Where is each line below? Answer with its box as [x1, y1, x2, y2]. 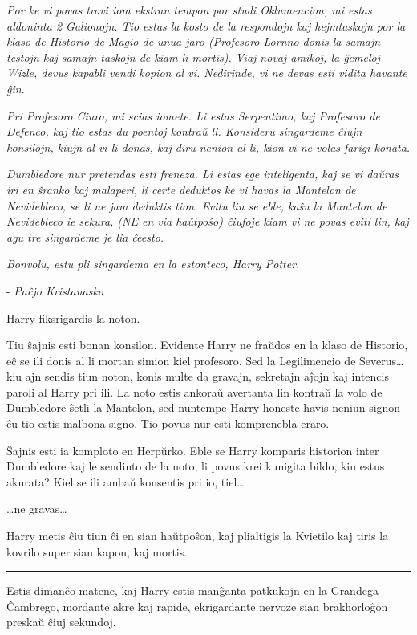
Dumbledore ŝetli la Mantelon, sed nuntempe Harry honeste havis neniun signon [6, 399, 401, 416]
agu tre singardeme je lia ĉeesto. [6, 228, 164, 245]
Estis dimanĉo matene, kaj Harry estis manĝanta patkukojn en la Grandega [6, 582, 379, 599]
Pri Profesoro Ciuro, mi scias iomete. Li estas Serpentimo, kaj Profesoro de [6, 107, 380, 124]
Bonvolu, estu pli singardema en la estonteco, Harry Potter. [6, 255, 300, 272]
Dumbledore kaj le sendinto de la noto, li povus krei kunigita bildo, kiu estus [6, 458, 385, 474]
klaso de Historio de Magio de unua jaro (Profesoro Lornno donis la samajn [6, 33, 381, 50]
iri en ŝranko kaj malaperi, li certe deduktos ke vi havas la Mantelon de [6, 181, 356, 197]
